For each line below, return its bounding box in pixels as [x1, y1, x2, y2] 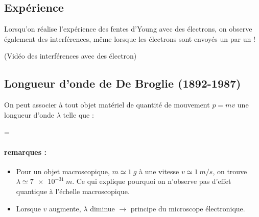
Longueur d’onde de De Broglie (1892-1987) [4, 75, 241, 91]
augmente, [49, 203, 81, 213]
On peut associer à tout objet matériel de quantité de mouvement [4, 99, 210, 110]
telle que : [63, 109, 94, 120]
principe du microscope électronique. [130, 203, 245, 213]
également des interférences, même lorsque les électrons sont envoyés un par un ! [4, 33, 255, 44]
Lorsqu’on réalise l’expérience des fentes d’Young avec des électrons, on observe [4, 23, 252, 34]
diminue [90, 203, 115, 213]
